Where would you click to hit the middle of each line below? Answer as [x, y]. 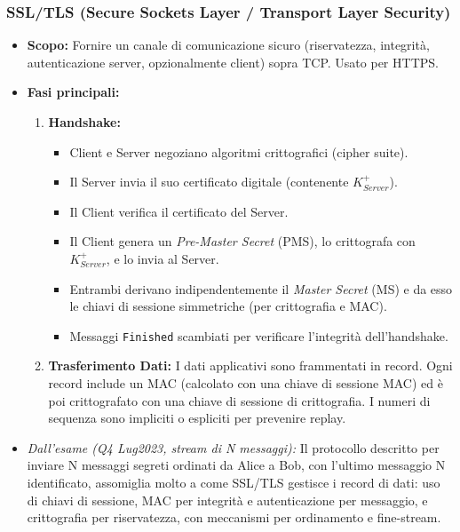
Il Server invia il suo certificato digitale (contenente [209, 182]
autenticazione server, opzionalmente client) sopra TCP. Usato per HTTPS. [233, 62]
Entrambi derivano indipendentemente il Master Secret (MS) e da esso [261, 288]
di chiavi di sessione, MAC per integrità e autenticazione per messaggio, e [227, 500]
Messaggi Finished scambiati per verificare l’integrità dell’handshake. [259, 335]
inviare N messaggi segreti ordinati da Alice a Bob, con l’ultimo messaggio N [236, 465]
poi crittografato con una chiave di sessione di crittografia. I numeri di [239, 400]
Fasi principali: [73, 92]
